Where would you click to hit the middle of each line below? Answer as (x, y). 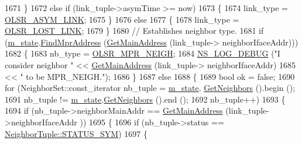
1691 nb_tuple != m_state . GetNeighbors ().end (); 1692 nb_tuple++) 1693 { (145, 99)
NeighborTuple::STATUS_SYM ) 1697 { (76, 133)
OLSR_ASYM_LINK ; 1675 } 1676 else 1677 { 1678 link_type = (122, 19)
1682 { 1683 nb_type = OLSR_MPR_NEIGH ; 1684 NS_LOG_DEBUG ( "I (143, 53)
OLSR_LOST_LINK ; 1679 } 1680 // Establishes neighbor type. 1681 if (134, 31)
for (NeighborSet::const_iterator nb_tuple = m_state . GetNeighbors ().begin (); (150, 88)
